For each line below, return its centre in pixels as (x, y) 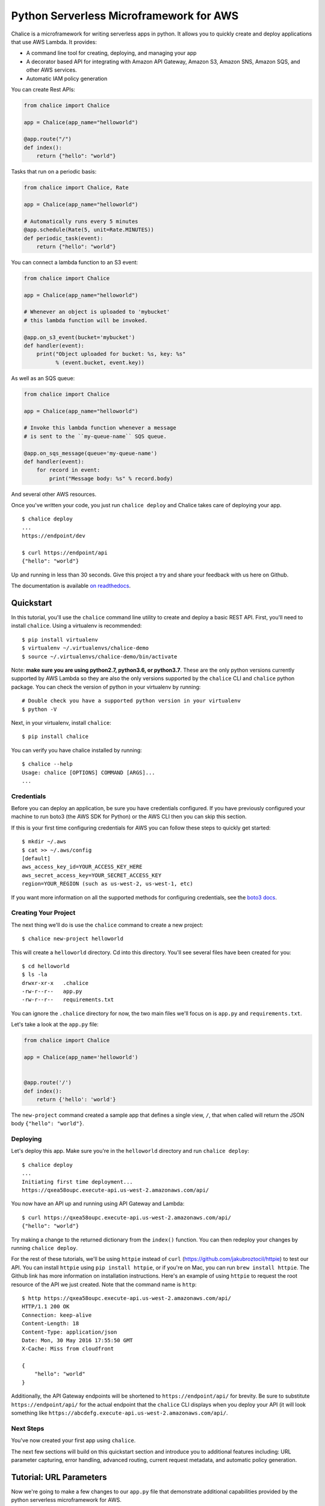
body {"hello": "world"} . (48, 1123)
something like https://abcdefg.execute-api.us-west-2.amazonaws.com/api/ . (119, 1413)
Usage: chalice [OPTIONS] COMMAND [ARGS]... (89, 772)
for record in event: (68, 470)
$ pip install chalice (55, 737)
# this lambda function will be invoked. (86, 320)
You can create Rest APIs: (43, 89)
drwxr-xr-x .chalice (55, 983)
